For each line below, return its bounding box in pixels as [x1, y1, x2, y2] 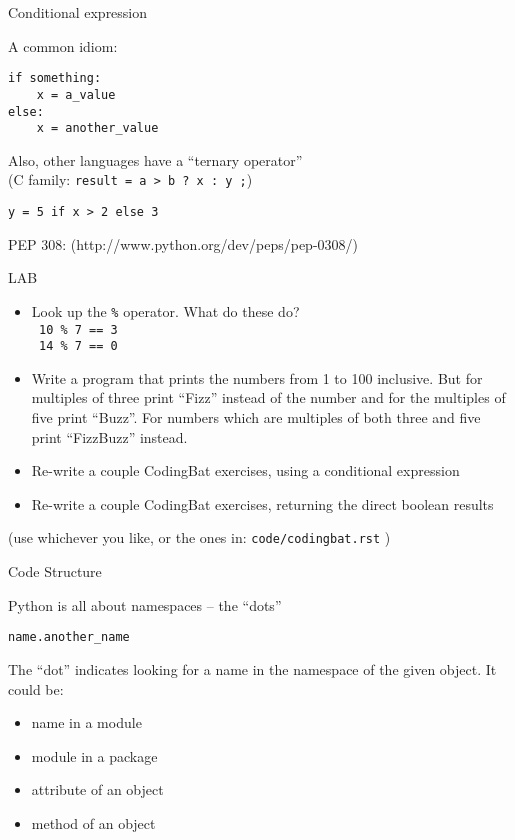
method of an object [31, 812, 156, 833]
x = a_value [36, 87, 116, 102]
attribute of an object [31, 779, 164, 800]
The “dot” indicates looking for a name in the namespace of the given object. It [8, 658, 497, 679]
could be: [8, 678, 64, 699]
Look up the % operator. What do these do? [31, 300, 300, 321]
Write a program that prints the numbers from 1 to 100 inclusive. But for [31, 367, 483, 388]
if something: [8, 71, 102, 86]
